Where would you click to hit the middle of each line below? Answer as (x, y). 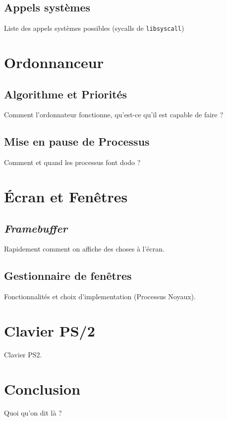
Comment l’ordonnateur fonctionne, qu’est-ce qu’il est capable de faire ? (114, 115)
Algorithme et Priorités (66, 94)
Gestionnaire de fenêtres (68, 276)
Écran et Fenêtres (66, 197)
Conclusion (42, 388)
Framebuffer (36, 228)
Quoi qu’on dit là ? (33, 412)
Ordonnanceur (54, 62)
